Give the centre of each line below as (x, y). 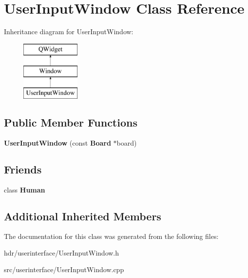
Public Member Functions (71, 122)
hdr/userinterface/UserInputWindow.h (62, 253)
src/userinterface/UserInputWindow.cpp (64, 269)
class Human (25, 189)
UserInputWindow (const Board (57, 142)
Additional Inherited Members (83, 216)
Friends (23, 169)
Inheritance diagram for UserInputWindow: (69, 32)
